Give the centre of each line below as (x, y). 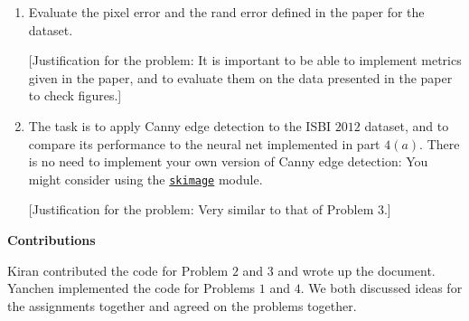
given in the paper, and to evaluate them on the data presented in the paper (240, 77)
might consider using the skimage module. (145, 179)
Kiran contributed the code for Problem (118, 270)
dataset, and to (407, 125)
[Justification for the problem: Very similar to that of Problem (201, 209)
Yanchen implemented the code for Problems (131, 288)
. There (440, 143)
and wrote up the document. (356, 270)
